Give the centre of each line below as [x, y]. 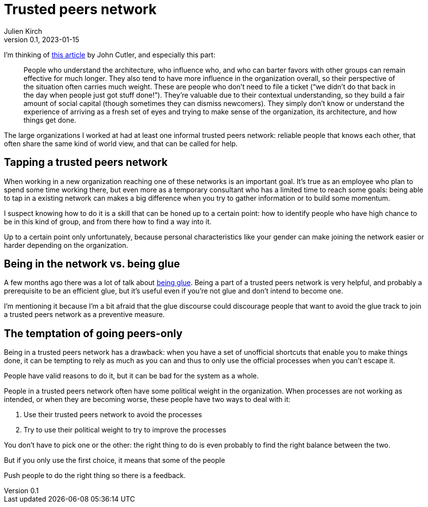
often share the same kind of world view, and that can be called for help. [121, 143]
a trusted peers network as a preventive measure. [84, 315]
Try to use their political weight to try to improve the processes [125, 430]
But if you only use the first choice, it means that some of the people [115, 460]
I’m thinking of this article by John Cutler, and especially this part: [110, 54]
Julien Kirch [23, 31]
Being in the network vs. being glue [92, 264]
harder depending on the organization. [66, 245]
